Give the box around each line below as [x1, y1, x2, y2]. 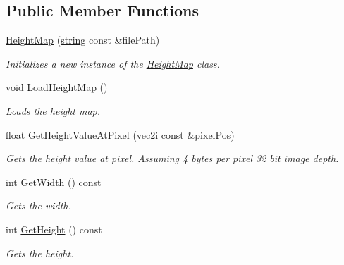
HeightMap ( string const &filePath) [6, 32, 160, 47]
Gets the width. [6, 198, 71, 213]
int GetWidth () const [6, 174, 102, 189]
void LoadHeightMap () [6, 80, 108, 94]
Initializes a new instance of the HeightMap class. [6, 56, 220, 70]
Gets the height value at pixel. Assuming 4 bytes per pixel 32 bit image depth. [6, 151, 339, 166]
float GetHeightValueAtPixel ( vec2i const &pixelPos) [6, 127, 235, 142]
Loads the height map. [6, 103, 101, 118]
